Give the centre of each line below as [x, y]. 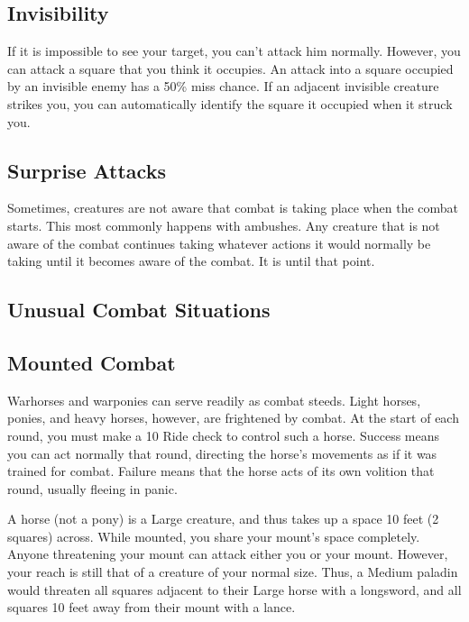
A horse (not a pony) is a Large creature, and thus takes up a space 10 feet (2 [223, 519]
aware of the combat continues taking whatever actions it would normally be [219, 243]
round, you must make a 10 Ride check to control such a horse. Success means [224, 435]
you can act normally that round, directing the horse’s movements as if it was [222, 453]
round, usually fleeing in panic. [92, 488]
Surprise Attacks [87, 170]
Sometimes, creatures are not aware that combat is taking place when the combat [233, 208]
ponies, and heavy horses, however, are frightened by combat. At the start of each [233, 418]
